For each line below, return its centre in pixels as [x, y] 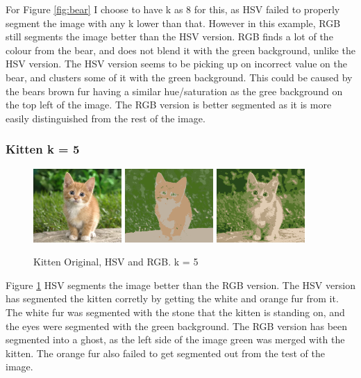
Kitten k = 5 [43, 149]
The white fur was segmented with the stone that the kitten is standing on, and [175, 312]
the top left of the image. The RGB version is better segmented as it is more [169, 105]
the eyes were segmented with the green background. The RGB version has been [177, 326]
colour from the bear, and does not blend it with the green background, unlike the [180, 50]
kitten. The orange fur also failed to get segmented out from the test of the [165, 353]
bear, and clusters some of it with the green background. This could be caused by [179, 77]
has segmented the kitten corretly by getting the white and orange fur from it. [172, 298]
